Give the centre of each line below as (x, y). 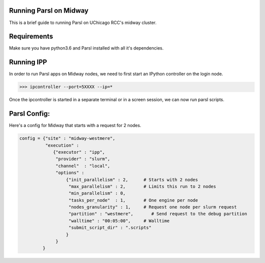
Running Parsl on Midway (49, 11)
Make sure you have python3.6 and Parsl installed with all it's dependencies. (86, 48)
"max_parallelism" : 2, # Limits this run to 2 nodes (142, 186)
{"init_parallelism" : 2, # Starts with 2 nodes (132, 180)
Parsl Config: (29, 114)
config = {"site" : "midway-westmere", (67, 138)
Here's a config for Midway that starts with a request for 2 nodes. (75, 126)
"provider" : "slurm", (83, 159)
